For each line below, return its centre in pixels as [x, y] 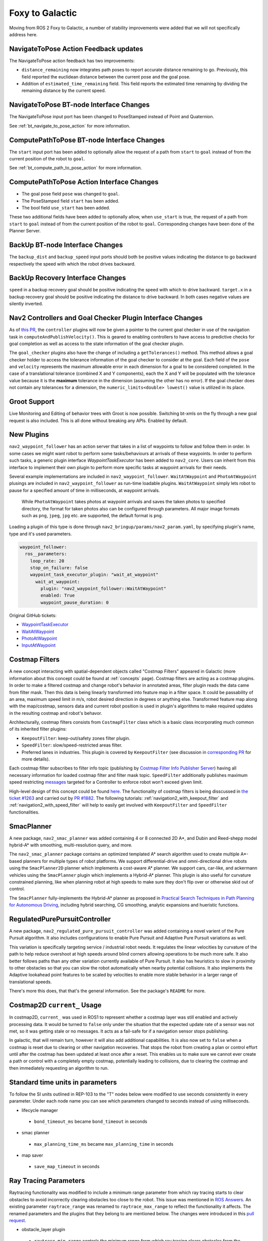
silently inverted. [26, 304]
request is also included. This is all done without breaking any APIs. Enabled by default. [99, 420]
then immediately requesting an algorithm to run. [59, 1068]
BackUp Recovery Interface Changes [67, 278]
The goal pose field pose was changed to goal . [71, 194]
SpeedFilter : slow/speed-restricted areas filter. [72, 745]
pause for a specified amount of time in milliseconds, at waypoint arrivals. [85, 490]
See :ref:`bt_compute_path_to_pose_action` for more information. [76, 168]
